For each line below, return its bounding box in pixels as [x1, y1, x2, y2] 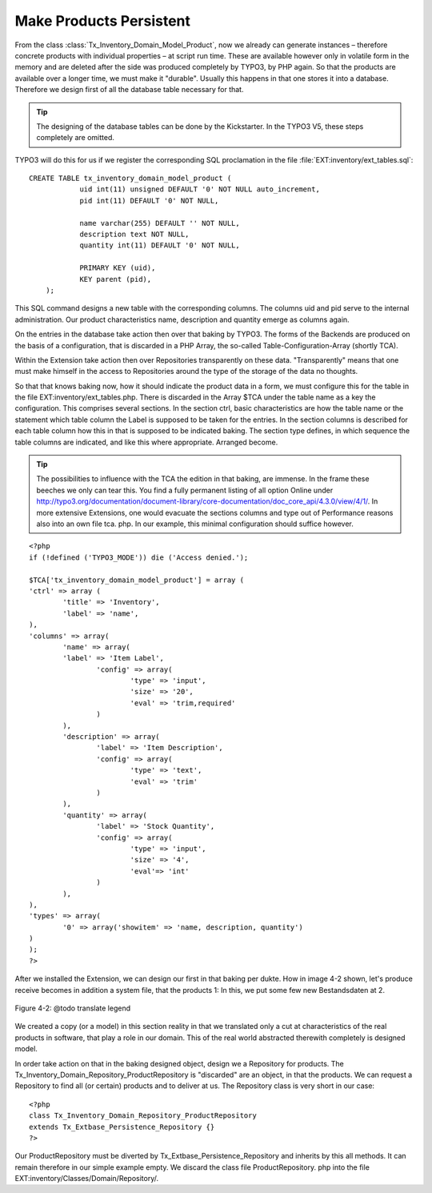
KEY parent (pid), [79, 275, 152, 283]
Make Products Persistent [14, 12, 191, 30]
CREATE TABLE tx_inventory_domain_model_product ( [29, 174, 232, 183]
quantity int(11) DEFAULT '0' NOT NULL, [79, 241, 240, 250]
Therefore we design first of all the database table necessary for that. [14, 85, 244, 94]
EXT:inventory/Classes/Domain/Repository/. [14, 1174, 159, 1183]
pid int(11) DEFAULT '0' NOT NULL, [79, 196, 219, 205]
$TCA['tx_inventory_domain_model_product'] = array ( [29, 575, 244, 584]
